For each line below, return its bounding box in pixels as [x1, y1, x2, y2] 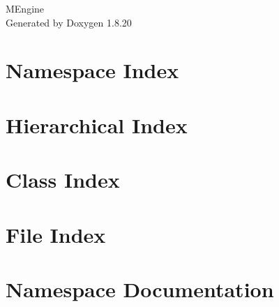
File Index [6, 220, 106, 248]
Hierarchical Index [6, 110, 188, 139]
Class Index [6, 165, 120, 194]
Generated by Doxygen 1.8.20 [6, 15, 132, 29]
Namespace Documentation [6, 274, 274, 303]
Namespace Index [6, 56, 179, 84]
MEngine [6, 1, 45, 15]
